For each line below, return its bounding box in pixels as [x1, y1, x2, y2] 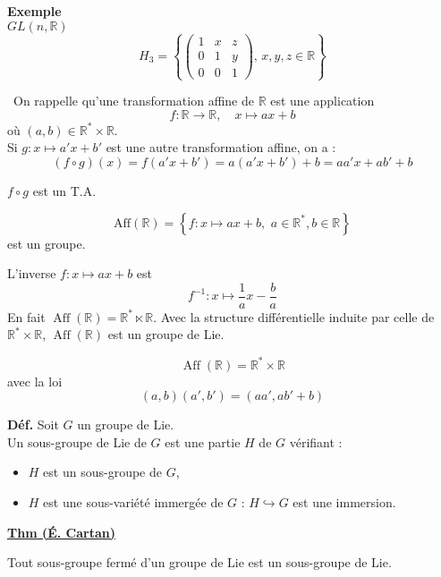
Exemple [7, 2, 62, 20]
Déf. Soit [7, 415, 59, 434]
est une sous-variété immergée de [43, 492, 224, 511]
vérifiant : [289, 432, 343, 451]
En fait [7, 307, 46, 326]
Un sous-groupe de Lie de [7, 432, 147, 451]
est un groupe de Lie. [107, 325, 225, 344]
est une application [270, 91, 375, 110]
